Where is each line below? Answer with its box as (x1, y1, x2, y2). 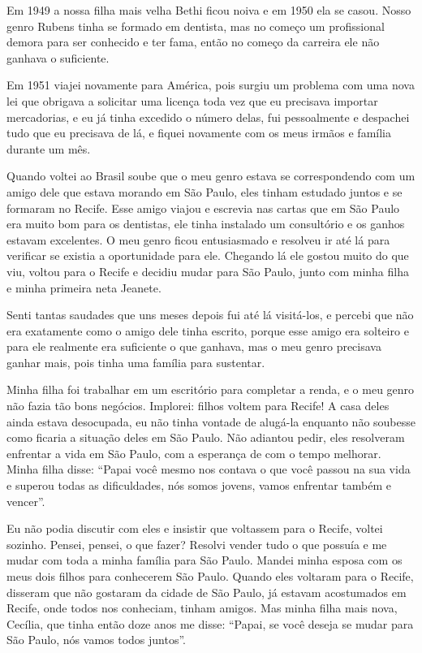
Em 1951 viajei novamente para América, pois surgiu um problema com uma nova (6, 76, 415, 93)
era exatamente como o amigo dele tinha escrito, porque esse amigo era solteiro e (6, 322, 409, 339)
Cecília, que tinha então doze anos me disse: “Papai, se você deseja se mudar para (6, 615, 414, 632)
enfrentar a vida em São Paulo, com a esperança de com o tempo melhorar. (6, 444, 381, 461)
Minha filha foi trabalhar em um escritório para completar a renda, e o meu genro (6, 381, 415, 398)
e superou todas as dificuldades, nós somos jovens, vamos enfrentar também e (6, 477, 392, 494)
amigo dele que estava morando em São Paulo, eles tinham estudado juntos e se (6, 183, 403, 200)
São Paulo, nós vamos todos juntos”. (6, 631, 187, 648)
